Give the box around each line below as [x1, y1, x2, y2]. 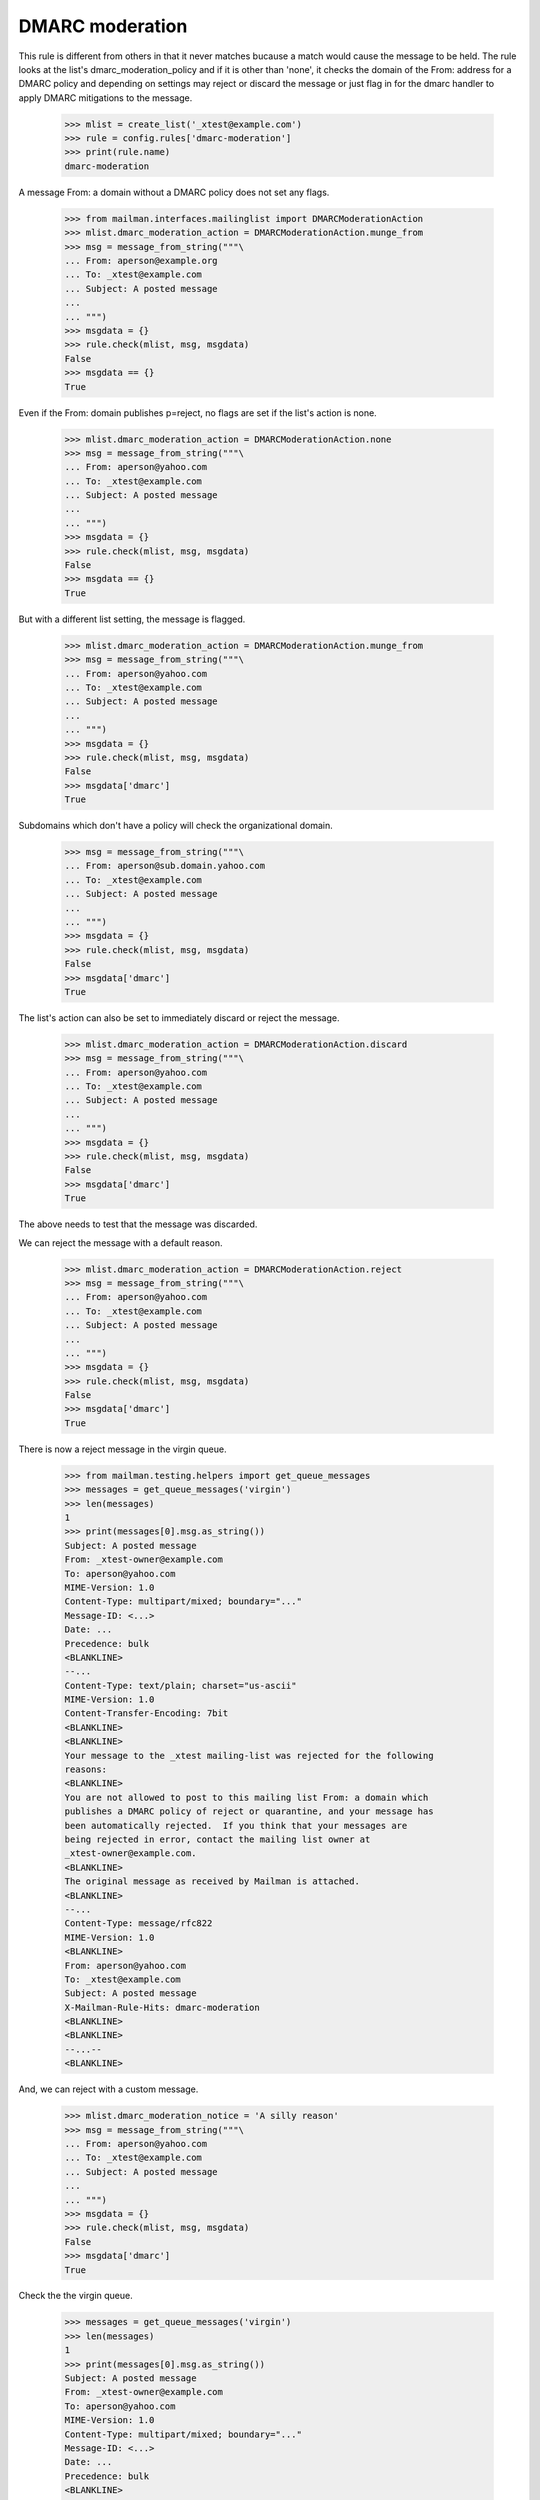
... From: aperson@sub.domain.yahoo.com [64, 860, 265, 872]
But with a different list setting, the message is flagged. [18, 613, 246, 625]
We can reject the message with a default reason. [18, 1236, 224, 1249]
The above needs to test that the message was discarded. [18, 1218, 258, 1230]
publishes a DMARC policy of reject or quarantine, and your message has [64, 1806, 434, 1817]
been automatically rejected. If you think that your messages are [64, 1820, 408, 1831]
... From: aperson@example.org [64, 255, 219, 267]
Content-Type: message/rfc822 [64, 1918, 213, 1929]
